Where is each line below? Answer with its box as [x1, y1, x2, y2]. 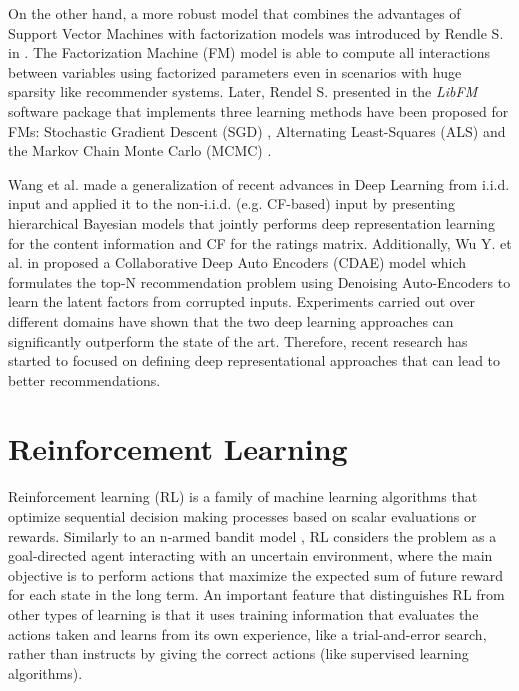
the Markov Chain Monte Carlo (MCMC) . [8, 140, 272, 161]
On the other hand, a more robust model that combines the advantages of [8, 3, 461, 23]
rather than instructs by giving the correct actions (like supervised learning [8, 643, 469, 664]
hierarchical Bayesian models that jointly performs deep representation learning [8, 212, 495, 233]
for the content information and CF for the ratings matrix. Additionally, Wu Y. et [8, 232, 512, 253]
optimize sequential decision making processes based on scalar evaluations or [8, 506, 477, 526]
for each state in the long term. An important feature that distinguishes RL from [8, 584, 505, 605]
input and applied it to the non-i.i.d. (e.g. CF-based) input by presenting [8, 193, 455, 214]
